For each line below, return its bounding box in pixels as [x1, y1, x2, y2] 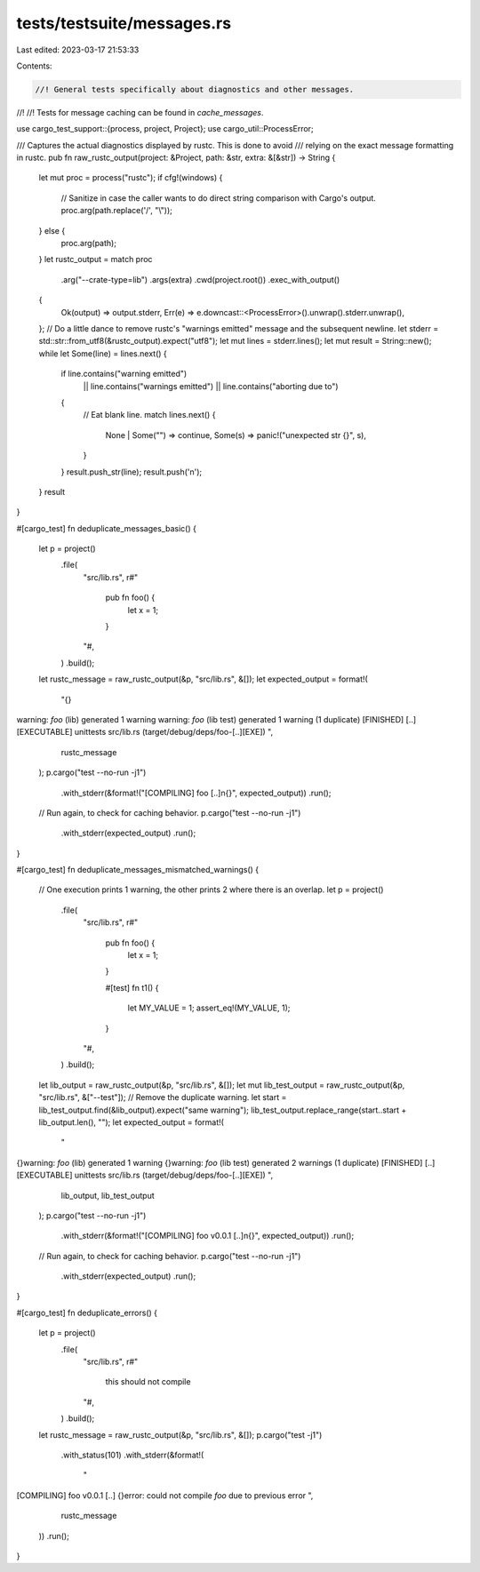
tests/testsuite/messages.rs [16, 13, 231, 33]
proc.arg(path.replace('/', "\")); [60, 205, 173, 216]
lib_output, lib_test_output [60, 1190, 155, 1201]
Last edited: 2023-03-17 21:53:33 [16, 44, 140, 55]
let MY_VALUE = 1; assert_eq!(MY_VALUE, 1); [127, 1002, 291, 1013]
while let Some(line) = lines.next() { [38, 347, 168, 359]
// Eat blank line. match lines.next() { [83, 410, 216, 420]
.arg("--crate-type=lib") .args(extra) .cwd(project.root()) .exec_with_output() [60, 274, 340, 284]
